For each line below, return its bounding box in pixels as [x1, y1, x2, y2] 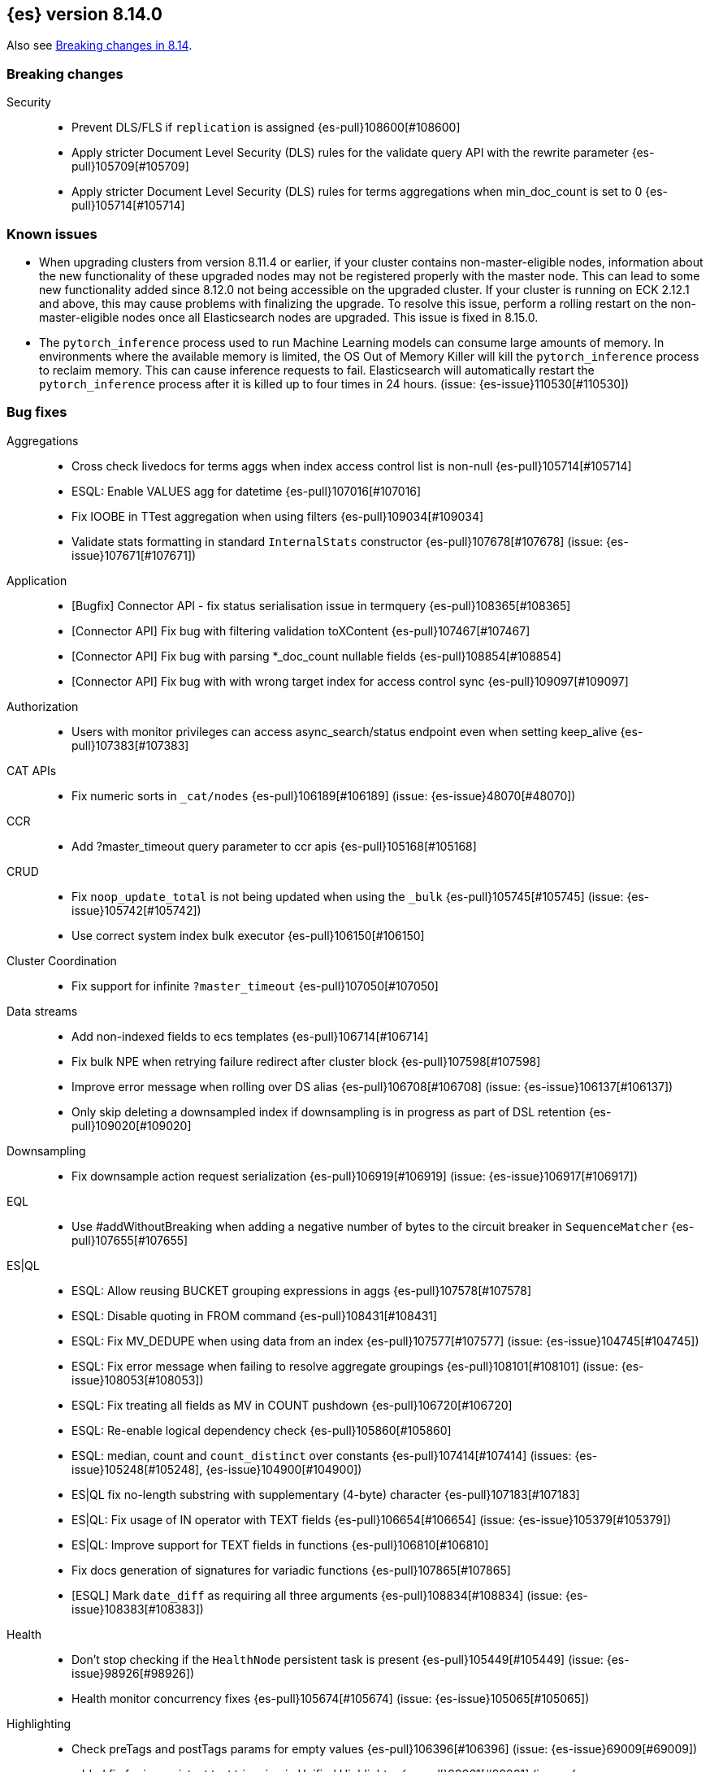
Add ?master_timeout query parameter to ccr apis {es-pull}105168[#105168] [71, 838, 477, 853]
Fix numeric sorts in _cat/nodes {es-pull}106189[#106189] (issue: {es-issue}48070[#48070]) [71, 788, 576, 803]
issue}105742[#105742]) [71, 903, 201, 917]
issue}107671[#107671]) [71, 548, 197, 562]
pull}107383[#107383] [71, 738, 189, 752]
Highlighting [6, 1716, 71, 1731]
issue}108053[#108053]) [71, 1372, 204, 1387]
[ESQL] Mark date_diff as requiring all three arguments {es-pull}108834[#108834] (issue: [71, 1588, 563, 1602]
